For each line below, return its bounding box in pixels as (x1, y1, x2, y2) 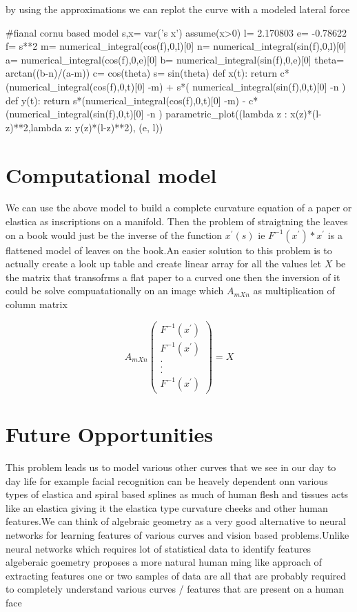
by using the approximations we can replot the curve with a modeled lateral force (6, 2, 350, 16)
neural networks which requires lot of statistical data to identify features (6, 541, 312, 555)
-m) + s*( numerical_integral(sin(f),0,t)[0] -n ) (147, 79, 346, 93)
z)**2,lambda (6, 119, 62, 134)
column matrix (6, 297, 68, 312)
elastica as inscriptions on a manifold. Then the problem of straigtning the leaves (6, 214, 348, 229)
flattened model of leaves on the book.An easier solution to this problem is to (6, 242, 332, 257)
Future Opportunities (6, 420, 214, 448)
